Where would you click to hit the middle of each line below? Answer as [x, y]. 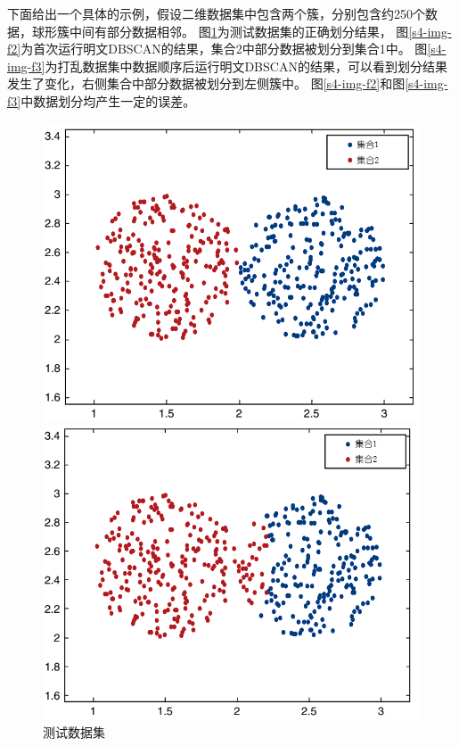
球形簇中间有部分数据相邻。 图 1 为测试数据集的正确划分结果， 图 [220, 31]
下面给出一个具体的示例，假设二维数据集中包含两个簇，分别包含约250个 [216, 13]
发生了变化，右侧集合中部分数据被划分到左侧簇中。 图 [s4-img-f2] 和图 [206, 83]
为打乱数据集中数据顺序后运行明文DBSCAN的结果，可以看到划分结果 [246, 66]
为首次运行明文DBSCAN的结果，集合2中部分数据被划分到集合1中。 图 [224, 49]
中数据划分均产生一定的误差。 [108, 100]
